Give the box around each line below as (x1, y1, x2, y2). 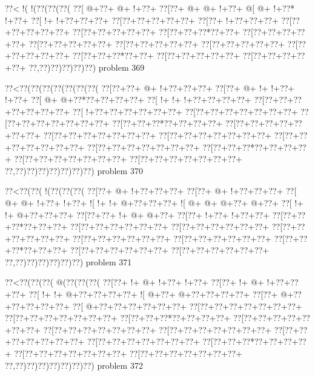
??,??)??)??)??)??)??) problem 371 (5, 255, 132, 268)
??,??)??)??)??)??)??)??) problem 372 (5, 358, 143, 371)
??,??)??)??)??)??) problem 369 (28, 60, 145, 73)
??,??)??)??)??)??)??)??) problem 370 (5, 164, 143, 177)
